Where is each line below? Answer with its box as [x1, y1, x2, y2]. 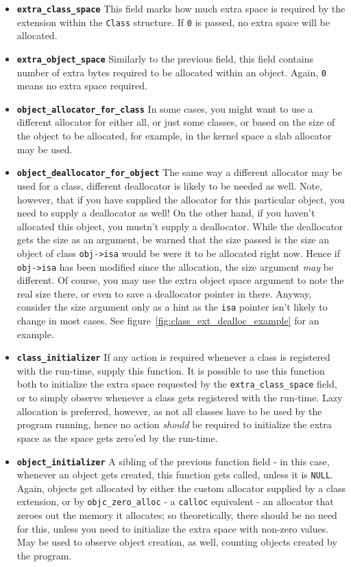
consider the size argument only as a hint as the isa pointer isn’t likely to [16, 300, 328, 314]
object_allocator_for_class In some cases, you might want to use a [16, 101, 313, 115]
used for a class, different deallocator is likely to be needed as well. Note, [16, 178, 323, 192]
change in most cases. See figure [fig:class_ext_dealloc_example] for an [16, 313, 319, 328]
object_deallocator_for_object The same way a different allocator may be [16, 165, 342, 179]
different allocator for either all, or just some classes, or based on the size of [16, 115, 335, 129]
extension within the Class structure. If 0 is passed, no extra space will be [16, 14, 330, 29]
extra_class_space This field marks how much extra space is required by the [16, 1, 346, 15]
